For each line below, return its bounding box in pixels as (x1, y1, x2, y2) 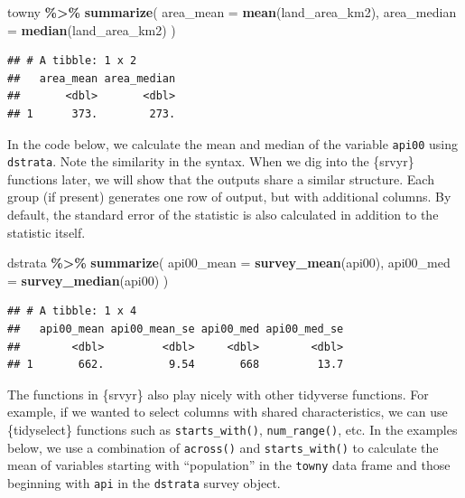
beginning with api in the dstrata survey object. (7, 473, 281, 492)
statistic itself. (7, 222, 86, 241)
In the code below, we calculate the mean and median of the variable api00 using (7, 134, 459, 153)
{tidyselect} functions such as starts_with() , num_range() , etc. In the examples (7, 420, 458, 438)
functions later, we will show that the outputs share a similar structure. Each (7, 169, 434, 188)
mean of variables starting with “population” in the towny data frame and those (7, 456, 451, 475)
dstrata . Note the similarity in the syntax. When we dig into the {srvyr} (7, 152, 414, 171)
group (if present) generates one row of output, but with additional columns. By (7, 187, 451, 206)
